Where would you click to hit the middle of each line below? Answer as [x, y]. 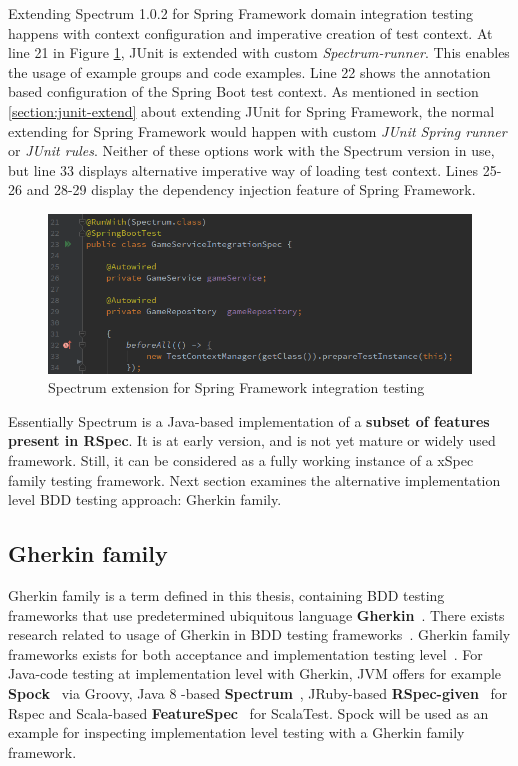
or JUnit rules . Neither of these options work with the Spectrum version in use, [251, 150]
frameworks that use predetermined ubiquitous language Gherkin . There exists [256, 614]
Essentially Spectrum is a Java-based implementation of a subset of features [249, 420]
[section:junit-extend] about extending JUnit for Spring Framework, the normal [251, 110]
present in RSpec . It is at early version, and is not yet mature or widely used [252, 440]
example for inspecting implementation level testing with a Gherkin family [236, 732]
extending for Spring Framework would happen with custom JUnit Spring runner [257, 130]
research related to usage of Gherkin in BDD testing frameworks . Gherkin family [259, 634]
